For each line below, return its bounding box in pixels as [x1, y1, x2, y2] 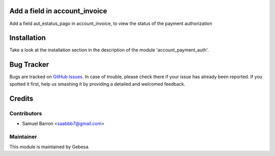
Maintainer [9, 133, 37, 140]
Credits [9, 94, 34, 103]
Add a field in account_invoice [9, 7, 107, 15]
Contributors [9, 110, 42, 117]
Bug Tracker [9, 60, 49, 69]
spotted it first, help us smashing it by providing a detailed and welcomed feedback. [9, 81, 185, 87]
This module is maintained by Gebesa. [9, 144, 90, 150]
